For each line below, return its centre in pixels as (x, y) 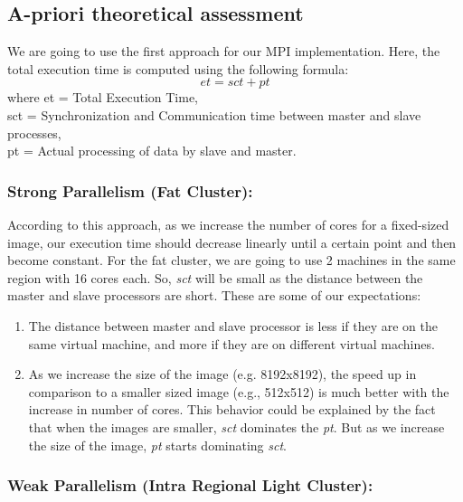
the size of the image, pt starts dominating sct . (157, 445)
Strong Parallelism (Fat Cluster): (130, 190)
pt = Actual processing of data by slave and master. (152, 151)
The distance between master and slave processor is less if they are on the (233, 325)
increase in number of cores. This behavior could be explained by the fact (232, 409)
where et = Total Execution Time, (103, 97)
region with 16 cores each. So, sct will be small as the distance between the (215, 277)
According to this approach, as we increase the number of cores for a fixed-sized (228, 224)
